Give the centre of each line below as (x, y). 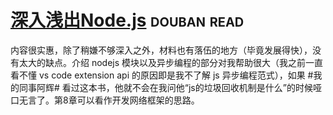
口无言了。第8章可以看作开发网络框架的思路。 (105, 100)
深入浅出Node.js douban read (127, 20)
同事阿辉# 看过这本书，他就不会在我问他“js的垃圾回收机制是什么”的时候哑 (170, 87)
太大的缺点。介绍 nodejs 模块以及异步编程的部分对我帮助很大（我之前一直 (171, 62)
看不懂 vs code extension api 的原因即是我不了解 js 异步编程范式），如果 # (162, 75)
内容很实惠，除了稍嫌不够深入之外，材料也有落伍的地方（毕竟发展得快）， (161, 50)
